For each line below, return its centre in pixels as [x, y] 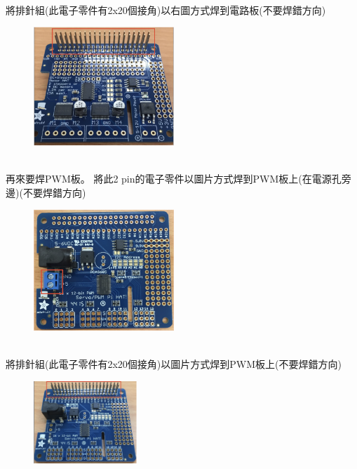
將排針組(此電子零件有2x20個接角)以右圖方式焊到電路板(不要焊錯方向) [166, 9]
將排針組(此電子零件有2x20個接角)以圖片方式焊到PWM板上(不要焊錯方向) [174, 364]
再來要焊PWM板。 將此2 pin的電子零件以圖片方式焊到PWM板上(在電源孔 [174, 179]
